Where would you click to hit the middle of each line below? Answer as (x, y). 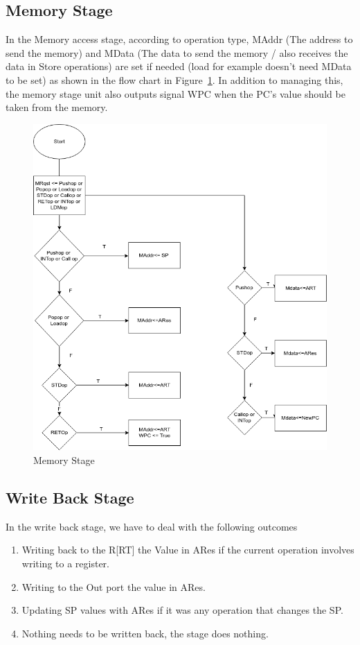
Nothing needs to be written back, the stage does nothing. (145, 633)
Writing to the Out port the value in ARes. (114, 586)
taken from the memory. (57, 107)
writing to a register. (65, 564)
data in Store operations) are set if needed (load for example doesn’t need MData (179, 66)
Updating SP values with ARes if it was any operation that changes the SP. (182, 610)
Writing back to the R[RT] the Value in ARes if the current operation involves (188, 550)
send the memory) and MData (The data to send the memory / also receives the (177, 52)
